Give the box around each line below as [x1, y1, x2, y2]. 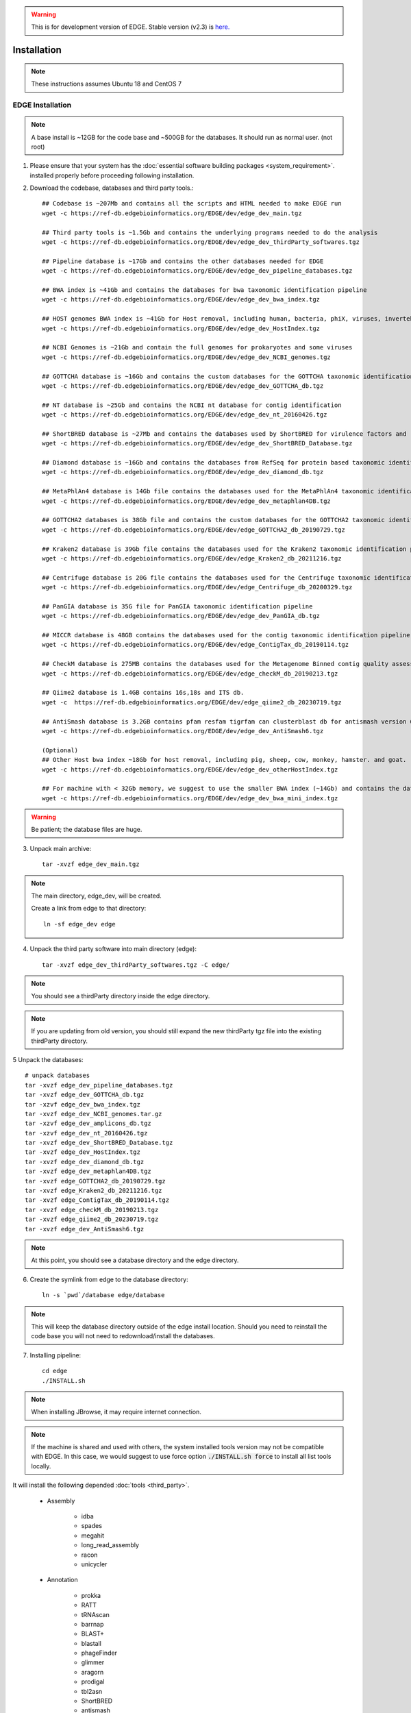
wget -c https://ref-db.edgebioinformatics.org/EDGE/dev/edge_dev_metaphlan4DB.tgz [42, 497, 332, 505]
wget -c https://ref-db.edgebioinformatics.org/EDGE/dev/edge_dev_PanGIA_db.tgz [42, 612, 321, 620]
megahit [81, 1531, 105, 1540]
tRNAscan [81, 1610, 110, 1618]
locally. [31, 1462, 51, 1470]
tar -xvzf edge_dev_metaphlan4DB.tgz [25, 1168, 152, 1175]
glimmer [81, 1658, 105, 1666]
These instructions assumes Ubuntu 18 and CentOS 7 [31, 79, 182, 88]
